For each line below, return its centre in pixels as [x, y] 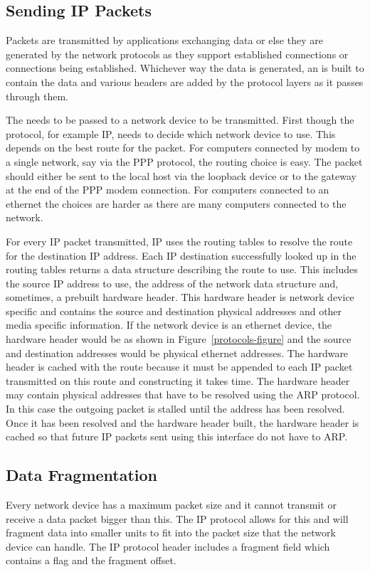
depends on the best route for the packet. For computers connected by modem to [183, 148]
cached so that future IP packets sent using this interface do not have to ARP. [177, 436]
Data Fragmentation [82, 475]
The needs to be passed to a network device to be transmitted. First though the [180, 120]
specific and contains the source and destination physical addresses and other [174, 311]
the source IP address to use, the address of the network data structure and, [172, 283]
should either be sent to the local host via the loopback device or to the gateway [181, 175]
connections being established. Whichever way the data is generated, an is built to [185, 68]
